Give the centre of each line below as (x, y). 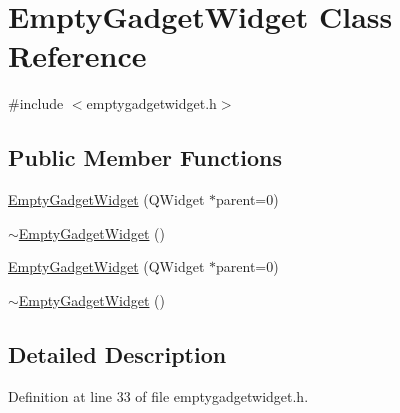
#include (36, 103)
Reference (77, 55)
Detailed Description (117, 353)
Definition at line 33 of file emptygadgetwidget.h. (158, 395)
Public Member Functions (145, 157)
